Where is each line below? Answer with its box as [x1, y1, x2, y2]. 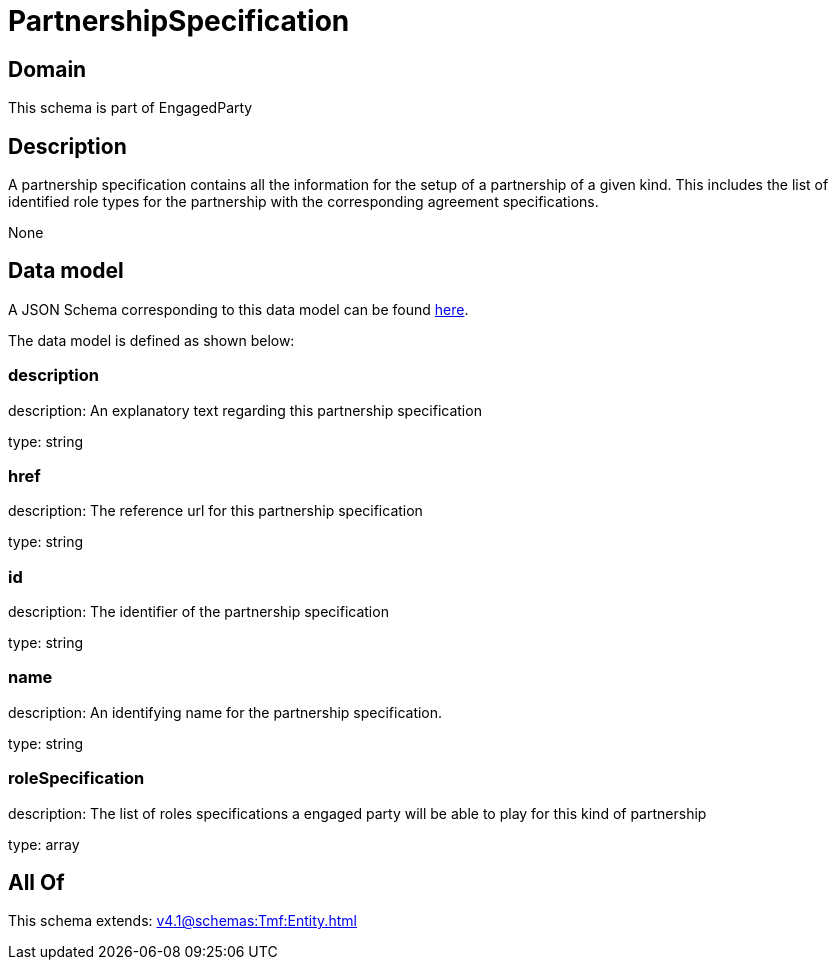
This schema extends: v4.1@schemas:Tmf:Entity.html [8, 912, 357, 930]
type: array [8, 835, 80, 853]
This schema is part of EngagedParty [8, 99, 253, 117]
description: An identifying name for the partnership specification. [8, 703, 443, 721]
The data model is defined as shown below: [8, 331, 295, 349]
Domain [8, 56, 87, 82]
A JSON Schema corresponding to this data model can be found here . [8, 300, 469, 318]
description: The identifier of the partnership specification [8, 603, 389, 621]
